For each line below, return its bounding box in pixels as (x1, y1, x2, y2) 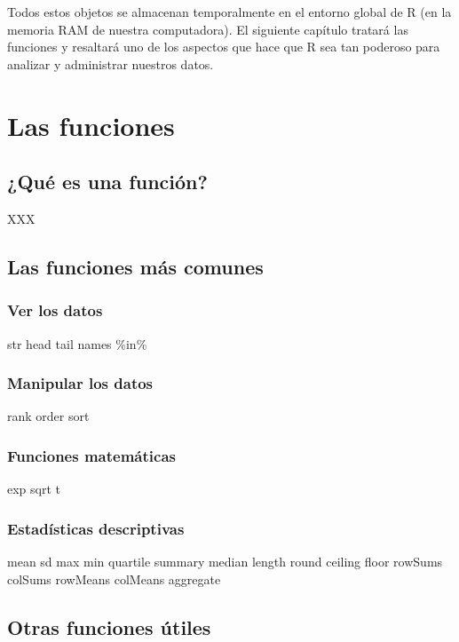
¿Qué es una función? (7, 168, 208, 195)
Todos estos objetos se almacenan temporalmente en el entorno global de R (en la (7, 3, 452, 20)
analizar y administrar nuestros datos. (7, 54, 214, 73)
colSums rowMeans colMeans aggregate (7, 569, 221, 588)
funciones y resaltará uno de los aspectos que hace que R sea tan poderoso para (7, 37, 440, 56)
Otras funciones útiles (7, 613, 211, 640)
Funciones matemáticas (7, 444, 176, 466)
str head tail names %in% (7, 334, 147, 353)
